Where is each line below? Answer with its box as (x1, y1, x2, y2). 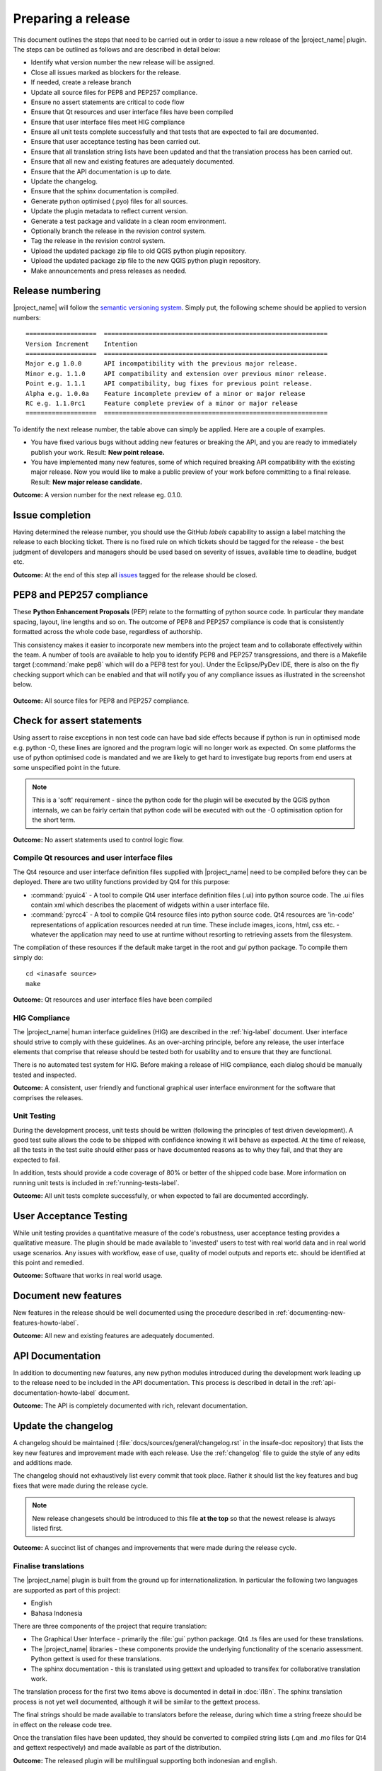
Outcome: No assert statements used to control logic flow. (13, 835, 184, 844)
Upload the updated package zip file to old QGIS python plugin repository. (30, 247, 247, 255)
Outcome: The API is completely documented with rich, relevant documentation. (13, 1401, 248, 1410)
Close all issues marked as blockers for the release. (30, 68, 182, 77)
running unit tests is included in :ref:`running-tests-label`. (13, 1178, 180, 1187)
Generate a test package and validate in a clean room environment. (30, 217, 226, 225)
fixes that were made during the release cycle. (13, 1481, 149, 1490)
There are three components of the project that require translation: (13, 1622, 207, 1630)
